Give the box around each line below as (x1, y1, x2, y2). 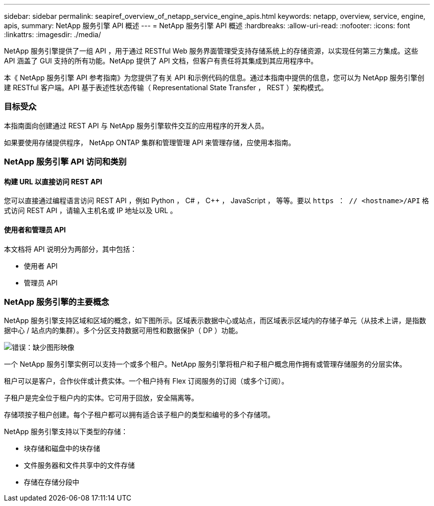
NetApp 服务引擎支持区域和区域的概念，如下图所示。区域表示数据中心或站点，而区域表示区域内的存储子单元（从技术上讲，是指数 (4, 316, 427, 325)
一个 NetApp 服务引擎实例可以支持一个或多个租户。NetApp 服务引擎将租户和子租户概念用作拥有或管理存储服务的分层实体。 (4, 360, 406, 369)
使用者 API (24, 261, 58, 270)
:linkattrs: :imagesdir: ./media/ (4, 30, 101, 39)
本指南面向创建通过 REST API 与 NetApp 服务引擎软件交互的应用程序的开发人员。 (4, 121, 269, 130)
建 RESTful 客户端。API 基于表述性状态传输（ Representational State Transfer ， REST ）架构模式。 (4, 83, 328, 92)
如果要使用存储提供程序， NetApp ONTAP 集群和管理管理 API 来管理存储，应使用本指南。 (4, 138, 295, 147)
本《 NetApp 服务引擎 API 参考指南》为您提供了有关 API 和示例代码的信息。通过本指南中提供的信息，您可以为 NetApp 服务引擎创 (4, 73, 425, 82)
